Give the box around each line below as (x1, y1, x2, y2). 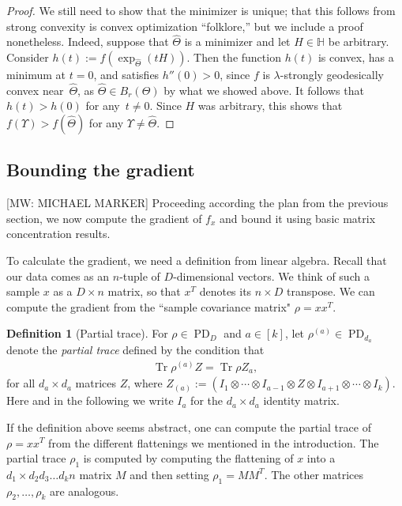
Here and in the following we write (6, 392, 174, 409)
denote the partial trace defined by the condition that (6, 342, 265, 358)
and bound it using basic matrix (220, 210, 376, 226)
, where (127, 375, 163, 391)
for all (6, 375, 36, 391)
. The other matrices (264, 466, 363, 482)
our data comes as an (6, 267, 110, 284)
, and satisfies (93, 66, 160, 82)
